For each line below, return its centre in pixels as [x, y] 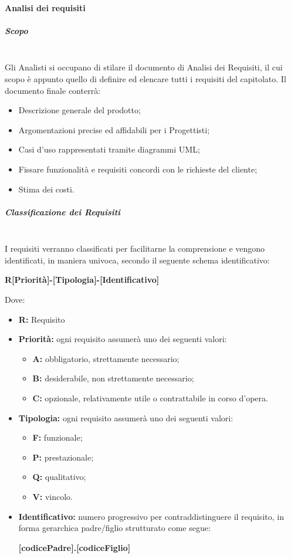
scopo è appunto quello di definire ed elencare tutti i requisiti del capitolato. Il [145, 78]
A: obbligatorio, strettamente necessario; [106, 358]
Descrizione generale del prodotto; [79, 110]
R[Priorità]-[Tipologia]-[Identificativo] [82, 280]
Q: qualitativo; [59, 477]
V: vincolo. [53, 496]
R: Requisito [42, 319]
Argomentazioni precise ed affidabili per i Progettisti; [114, 129]
